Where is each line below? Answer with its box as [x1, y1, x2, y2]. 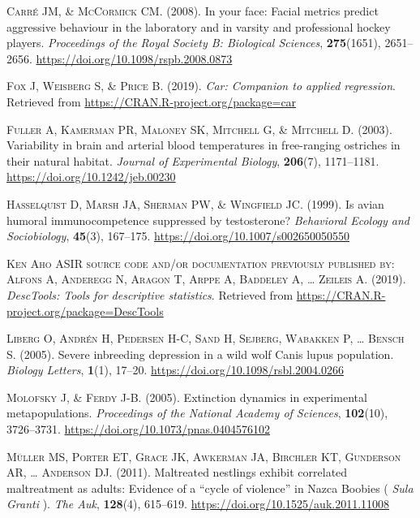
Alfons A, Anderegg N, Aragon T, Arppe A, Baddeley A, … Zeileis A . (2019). [6, 270, 406, 287]
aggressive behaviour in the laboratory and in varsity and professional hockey [6, 18, 391, 35]
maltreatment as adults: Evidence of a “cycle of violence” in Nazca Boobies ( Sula [6, 479, 414, 496]
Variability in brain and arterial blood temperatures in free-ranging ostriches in [6, 136, 401, 153]
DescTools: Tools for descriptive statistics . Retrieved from [6, 286, 294, 303]
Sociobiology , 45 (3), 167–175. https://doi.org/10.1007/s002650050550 [6, 227, 349, 244]
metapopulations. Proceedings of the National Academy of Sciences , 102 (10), [6, 404, 388, 421]
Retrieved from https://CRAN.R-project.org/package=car [6, 93, 297, 110]
